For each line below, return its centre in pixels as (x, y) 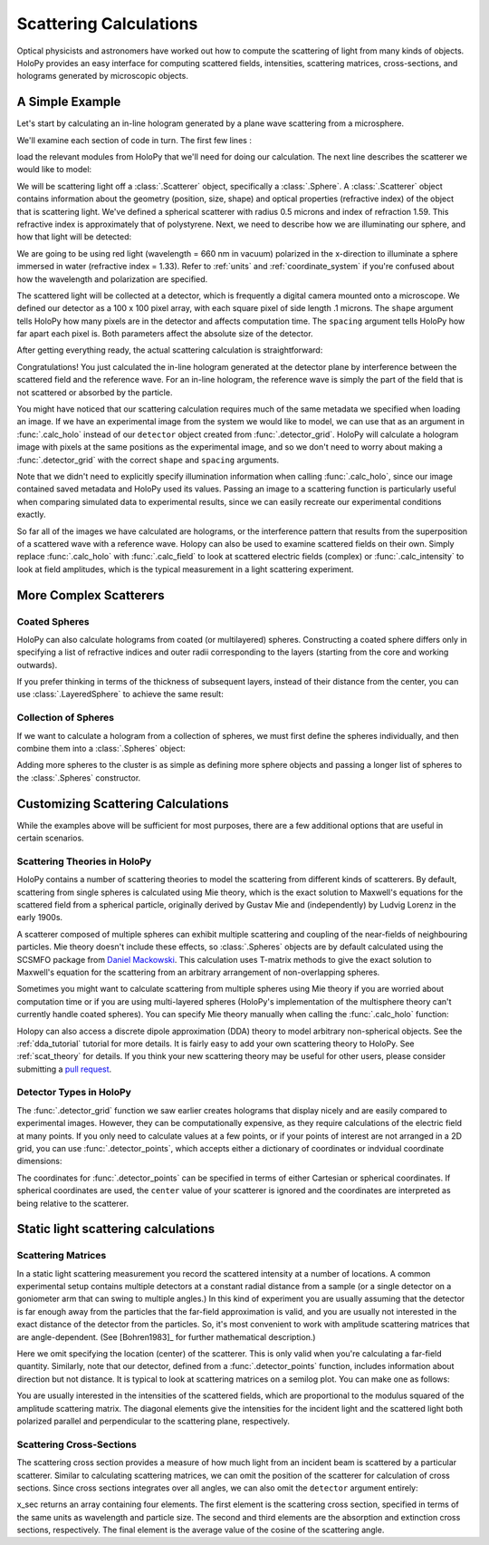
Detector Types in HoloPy (74, 1093)
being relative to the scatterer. (72, 1203)
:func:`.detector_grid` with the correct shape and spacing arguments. (148, 460)
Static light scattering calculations (116, 1229)
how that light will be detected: (74, 237)
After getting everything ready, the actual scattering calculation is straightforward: (170, 350)
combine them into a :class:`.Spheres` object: (101, 748)
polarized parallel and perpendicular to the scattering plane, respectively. (153, 1421)
